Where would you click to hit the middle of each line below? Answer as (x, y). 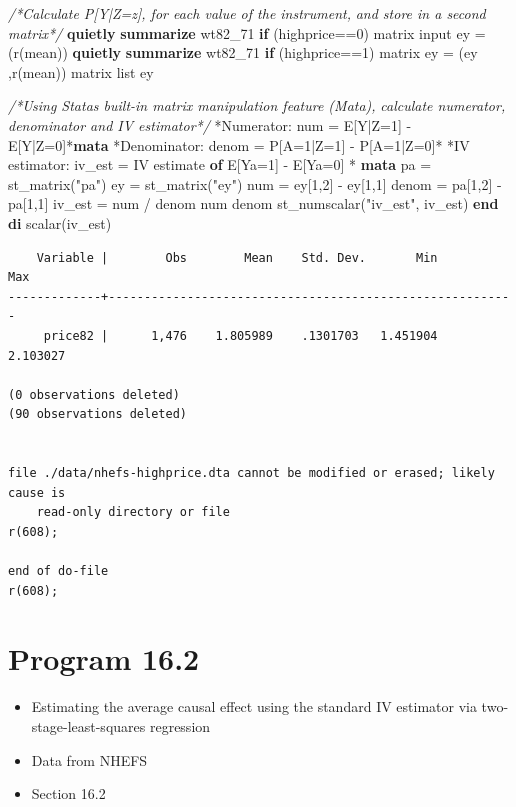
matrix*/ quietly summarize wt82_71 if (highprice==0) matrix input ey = (247, 32)
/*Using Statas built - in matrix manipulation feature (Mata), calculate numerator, (257, 105)
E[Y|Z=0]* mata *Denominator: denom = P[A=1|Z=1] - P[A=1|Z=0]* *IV (239, 144)
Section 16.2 (68, 793)
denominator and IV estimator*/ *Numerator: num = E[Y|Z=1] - (210, 124)
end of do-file (58, 571)
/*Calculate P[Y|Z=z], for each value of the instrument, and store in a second (247, 13)
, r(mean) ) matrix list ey (81, 71)
